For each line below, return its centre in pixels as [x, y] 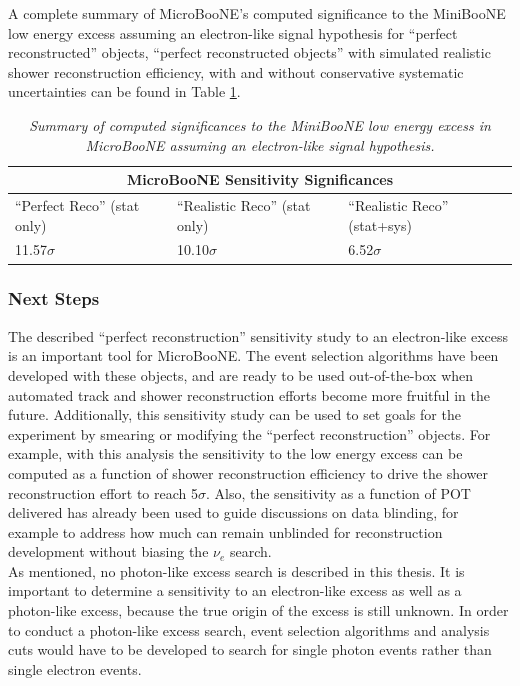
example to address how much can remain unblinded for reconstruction [225, 531]
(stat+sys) [380, 224]
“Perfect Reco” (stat [77, 205]
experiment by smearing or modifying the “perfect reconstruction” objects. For [249, 433]
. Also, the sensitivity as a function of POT [338, 492]
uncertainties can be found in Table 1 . [124, 91]
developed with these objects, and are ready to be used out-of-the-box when [241, 374]
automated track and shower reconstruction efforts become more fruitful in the [249, 394]
